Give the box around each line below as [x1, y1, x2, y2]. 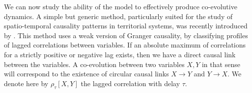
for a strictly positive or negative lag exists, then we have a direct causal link [4, 49, 236, 59]
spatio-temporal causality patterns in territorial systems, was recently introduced [4, 21, 248, 31]
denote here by [4, 78, 49, 88]
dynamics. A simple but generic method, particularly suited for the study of [4, 11, 233, 21]
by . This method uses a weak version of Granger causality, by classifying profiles [4, 30, 248, 40]
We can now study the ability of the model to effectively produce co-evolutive [4, 1, 237, 11]
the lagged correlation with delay [81, 78, 180, 88]
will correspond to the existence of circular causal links [4, 69, 169, 79]
